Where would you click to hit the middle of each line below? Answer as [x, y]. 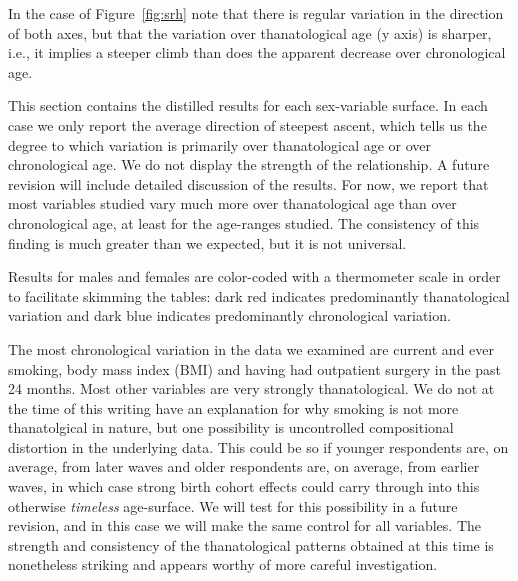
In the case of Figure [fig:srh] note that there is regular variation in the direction [256, 13]
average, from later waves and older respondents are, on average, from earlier [244, 466]
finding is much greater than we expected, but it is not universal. [207, 242]
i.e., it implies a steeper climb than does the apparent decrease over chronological [257, 52]
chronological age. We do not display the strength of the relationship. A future [249, 164]
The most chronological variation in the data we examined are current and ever [251, 348]
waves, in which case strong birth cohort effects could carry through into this [244, 486]
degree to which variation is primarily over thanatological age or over [220, 144]
